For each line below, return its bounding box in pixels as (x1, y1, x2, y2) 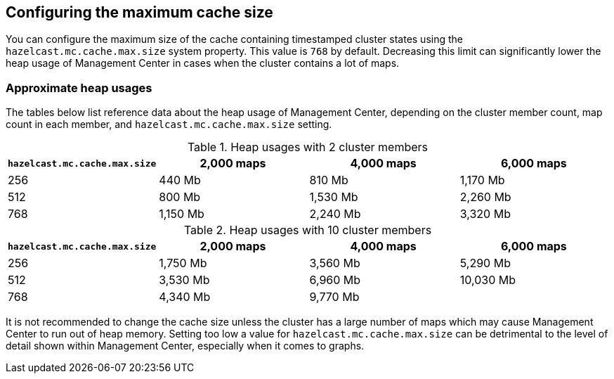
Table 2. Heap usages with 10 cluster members (183, 223, 432, 238)
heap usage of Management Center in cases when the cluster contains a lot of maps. (6, 57, 400, 70)
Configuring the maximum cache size (6, 4, 273, 21)
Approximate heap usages (6, 80, 152, 95)
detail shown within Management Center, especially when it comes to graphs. (6, 340, 365, 352)
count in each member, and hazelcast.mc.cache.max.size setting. (6, 118, 332, 131)
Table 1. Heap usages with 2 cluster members (187, 140, 429, 155)
